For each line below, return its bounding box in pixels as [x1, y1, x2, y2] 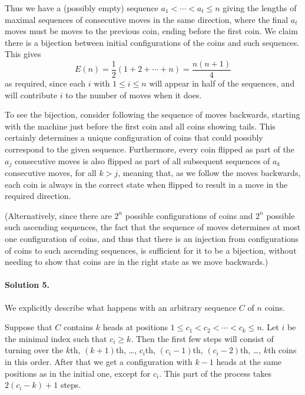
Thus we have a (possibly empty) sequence [5, 2, 158, 14]
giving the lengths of [223, 2, 297, 14]
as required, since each [5, 77, 86, 89]
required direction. [5, 190, 71, 202]
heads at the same [216, 355, 282, 367]
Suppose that [5, 321, 52, 333]
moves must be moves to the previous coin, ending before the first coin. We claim [5, 25, 298, 37]
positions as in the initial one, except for [5, 367, 151, 379]
